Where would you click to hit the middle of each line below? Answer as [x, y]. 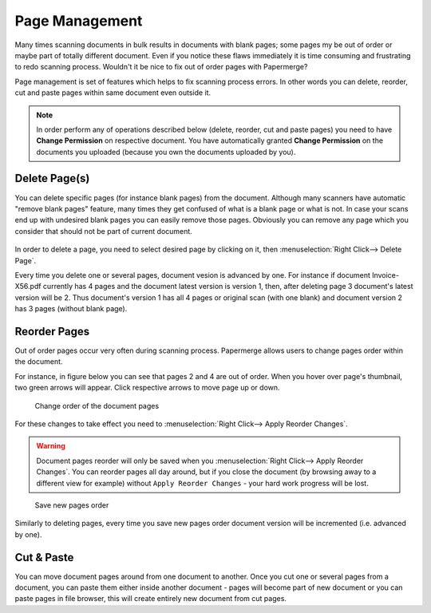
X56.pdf [28, 287]
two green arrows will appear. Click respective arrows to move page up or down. [147, 388]
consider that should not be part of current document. [104, 231]
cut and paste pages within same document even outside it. [113, 93]
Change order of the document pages [97, 405]
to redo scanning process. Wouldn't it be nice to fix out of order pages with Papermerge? [161, 67]
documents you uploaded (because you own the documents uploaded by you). [166, 152]
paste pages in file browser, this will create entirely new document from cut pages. [151, 599]
